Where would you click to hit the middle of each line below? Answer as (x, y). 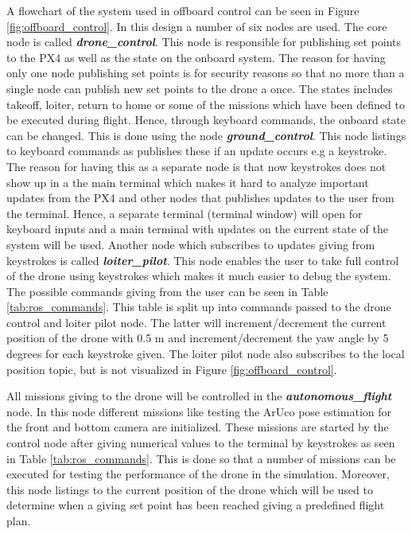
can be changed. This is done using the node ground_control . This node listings (206, 135)
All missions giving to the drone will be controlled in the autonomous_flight (199, 396)
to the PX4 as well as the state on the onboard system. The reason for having (196, 57)
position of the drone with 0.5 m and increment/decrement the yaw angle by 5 (198, 338)
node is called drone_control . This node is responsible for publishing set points (204, 42)
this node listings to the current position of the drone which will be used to (190, 489)
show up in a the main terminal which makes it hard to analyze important (188, 182)
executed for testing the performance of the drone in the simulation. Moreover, (198, 474)
